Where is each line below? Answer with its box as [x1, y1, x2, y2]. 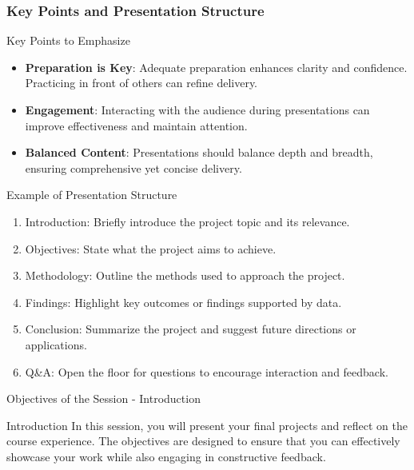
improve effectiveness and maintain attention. [25, 117, 248, 133]
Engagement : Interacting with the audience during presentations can [25, 102, 370, 117]
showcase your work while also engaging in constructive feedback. [6, 448, 326, 464]
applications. [25, 336, 87, 352]
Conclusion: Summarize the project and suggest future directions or [25, 321, 356, 337]
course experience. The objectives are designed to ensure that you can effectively [6, 432, 400, 449]
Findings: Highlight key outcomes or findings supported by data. [25, 293, 342, 310]
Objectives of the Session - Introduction [6, 390, 201, 407]
